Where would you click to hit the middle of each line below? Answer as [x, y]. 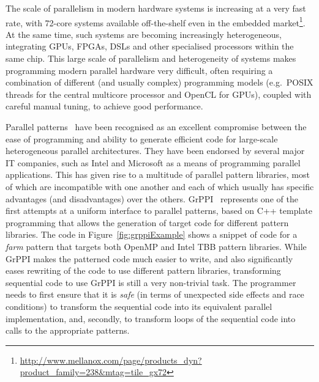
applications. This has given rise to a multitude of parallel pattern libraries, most [158, 174]
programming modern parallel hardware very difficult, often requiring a [139, 70]
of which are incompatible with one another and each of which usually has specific [160, 186]
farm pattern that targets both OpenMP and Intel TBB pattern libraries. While [156, 246]
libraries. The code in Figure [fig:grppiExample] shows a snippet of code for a [152, 234]
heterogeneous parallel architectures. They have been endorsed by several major [155, 151]
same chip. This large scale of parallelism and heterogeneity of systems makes [151, 58]
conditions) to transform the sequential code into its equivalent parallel [139, 306]
